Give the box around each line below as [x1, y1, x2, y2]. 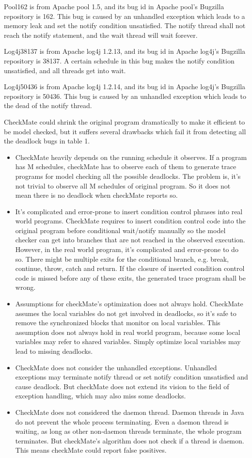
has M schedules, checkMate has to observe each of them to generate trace [15, 161, 236, 172]
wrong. [15, 282, 36, 292]
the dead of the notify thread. [4, 100, 92, 111]
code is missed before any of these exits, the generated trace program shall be [15, 272, 246, 283]
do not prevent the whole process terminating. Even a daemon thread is [15, 416, 229, 426]
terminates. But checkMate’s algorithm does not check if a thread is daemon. [15, 435, 244, 445]
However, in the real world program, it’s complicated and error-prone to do [15, 244, 238, 254]
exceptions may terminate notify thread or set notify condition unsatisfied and [15, 372, 248, 382]
